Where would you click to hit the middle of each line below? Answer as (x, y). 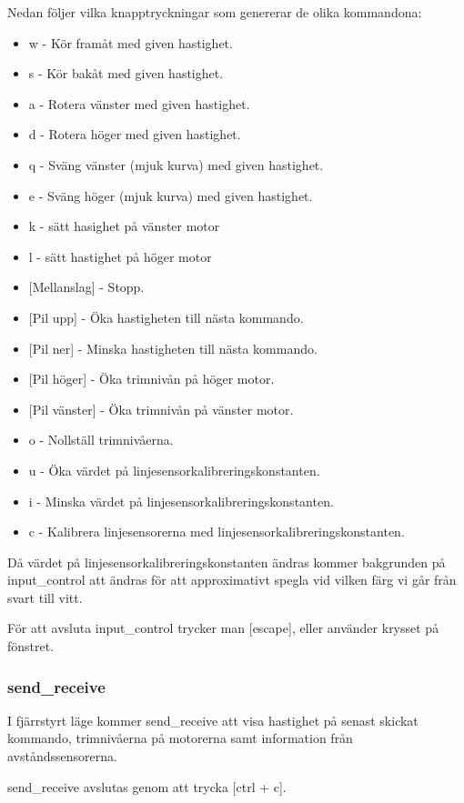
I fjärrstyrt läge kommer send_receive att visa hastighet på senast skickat (213, 720)
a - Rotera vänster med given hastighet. (139, 103)
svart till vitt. (45, 597)
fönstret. (31, 646)
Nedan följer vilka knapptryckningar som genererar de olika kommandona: (215, 12)
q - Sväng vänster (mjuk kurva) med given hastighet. (176, 164)
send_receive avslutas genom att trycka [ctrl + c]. (147, 786)
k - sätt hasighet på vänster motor (124, 226)
